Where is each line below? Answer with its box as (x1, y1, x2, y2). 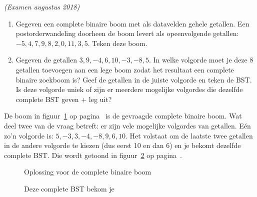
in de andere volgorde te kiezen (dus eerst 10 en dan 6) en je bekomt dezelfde (4, 140, 241, 150)
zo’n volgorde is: (4, 130, 53, 140)
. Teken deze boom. (87, 37, 147, 48)
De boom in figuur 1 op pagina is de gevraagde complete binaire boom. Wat (4, 110, 242, 121)
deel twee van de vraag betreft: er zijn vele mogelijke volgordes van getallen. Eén (4, 120, 251, 130)
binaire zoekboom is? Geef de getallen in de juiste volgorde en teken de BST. (15, 74, 252, 84)
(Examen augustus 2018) (4, 1, 80, 11)
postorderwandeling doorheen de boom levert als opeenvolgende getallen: (15, 28, 239, 38)
